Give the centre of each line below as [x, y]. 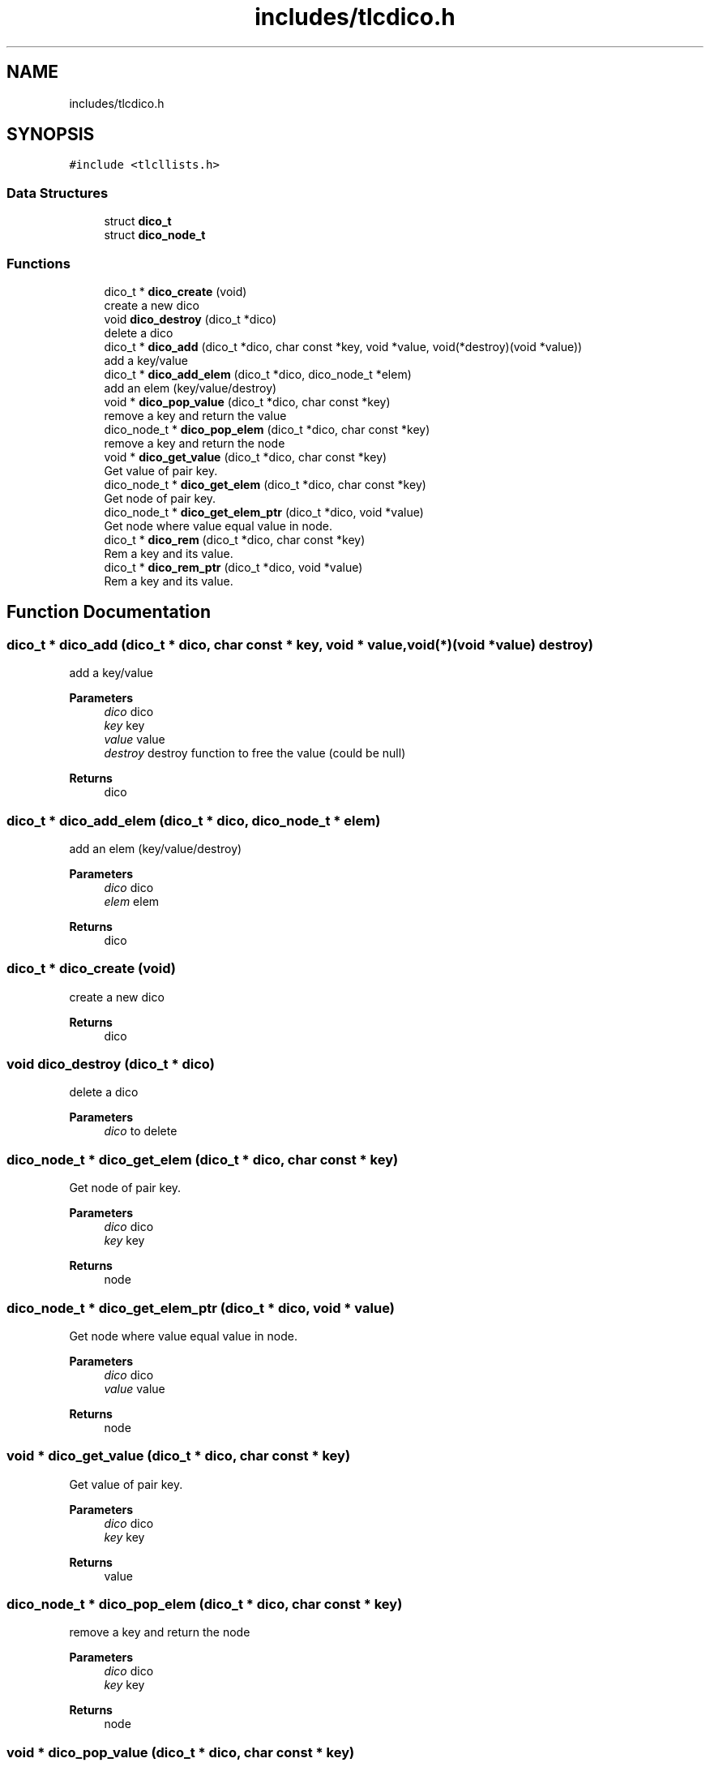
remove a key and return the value [195, 415]
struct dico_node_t [155, 235]
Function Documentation [109, 612]
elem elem [132, 901]
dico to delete [141, 1131]
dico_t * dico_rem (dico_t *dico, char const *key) [235, 539]
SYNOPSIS [51, 135]
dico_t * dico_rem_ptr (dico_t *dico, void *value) [233, 567]
